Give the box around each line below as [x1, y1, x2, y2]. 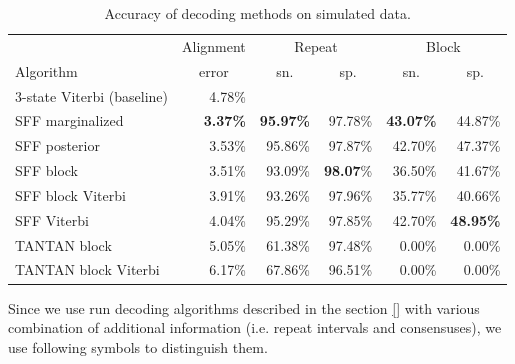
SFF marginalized [15, 110, 124, 131]
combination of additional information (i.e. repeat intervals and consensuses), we [8, 317, 502, 338]
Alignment [182, 35, 246, 56]
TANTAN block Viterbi [15, 259, 160, 280]
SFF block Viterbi [15, 184, 126, 205]
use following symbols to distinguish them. [8, 336, 268, 357]
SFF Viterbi [15, 209, 89, 230]
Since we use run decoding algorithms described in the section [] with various [8, 297, 480, 318]
